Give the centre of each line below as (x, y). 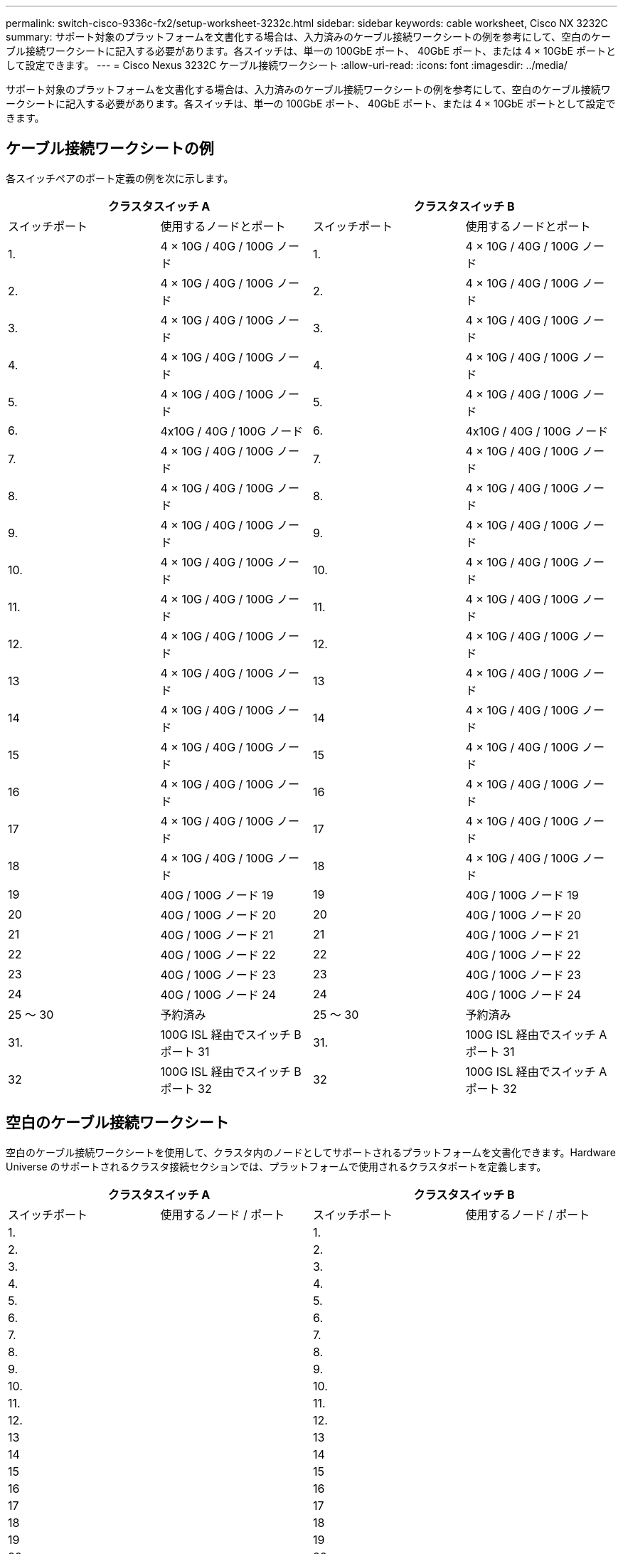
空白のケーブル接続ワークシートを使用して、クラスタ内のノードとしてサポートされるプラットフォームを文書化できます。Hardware (311, 1152)
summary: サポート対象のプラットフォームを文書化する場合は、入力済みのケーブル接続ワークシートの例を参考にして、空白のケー (309, 37)
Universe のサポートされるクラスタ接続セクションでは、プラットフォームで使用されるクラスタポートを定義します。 (276, 1166)
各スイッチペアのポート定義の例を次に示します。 (120, 178)
